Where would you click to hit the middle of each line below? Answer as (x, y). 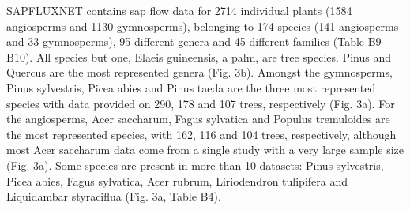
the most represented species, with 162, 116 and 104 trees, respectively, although (201, 134)
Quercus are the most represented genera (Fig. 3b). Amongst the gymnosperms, (199, 72)
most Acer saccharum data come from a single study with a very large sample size (205, 150)
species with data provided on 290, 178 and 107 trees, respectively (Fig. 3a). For (201, 103)
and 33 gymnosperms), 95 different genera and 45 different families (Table (186, 41)
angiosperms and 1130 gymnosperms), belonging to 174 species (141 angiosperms (203, 26)
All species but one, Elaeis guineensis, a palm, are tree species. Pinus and (213, 56)
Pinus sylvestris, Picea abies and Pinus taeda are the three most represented (191, 87)
